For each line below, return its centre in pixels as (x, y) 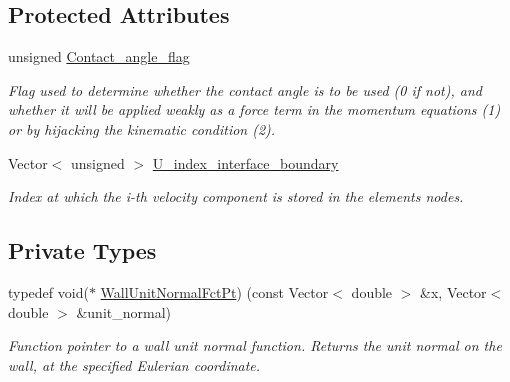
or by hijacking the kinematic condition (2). (142, 128)
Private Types (82, 250)
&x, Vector (453, 291)
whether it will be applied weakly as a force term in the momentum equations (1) (254, 109)
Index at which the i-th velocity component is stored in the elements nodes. (236, 196)
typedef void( (48, 291)
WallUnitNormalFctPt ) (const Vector (214, 291)
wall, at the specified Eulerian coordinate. (134, 364)
